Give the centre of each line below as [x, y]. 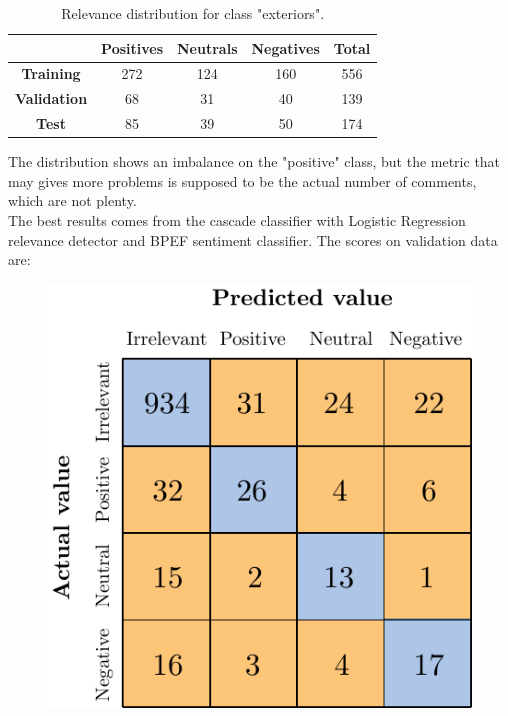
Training [51, 73]
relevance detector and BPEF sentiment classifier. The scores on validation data [253, 239]
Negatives [285, 47]
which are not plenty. [72, 200]
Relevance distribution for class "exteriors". [193, 13]
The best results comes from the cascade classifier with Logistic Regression [237, 220]
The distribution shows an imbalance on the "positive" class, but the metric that [254, 161]
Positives [132, 47]
